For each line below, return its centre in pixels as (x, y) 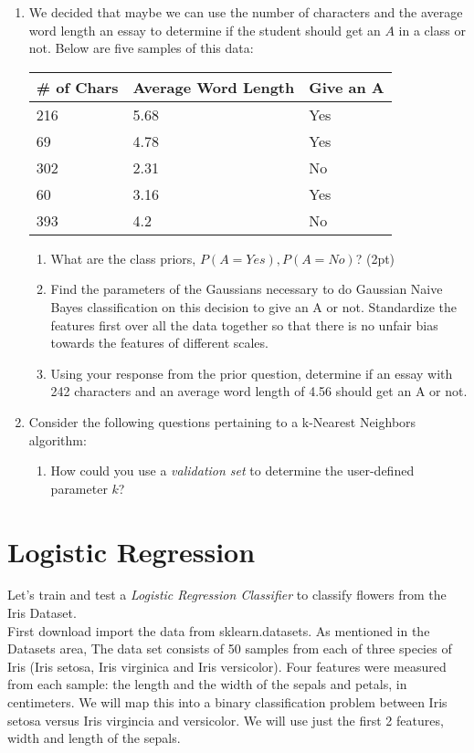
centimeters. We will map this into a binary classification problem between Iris (227, 702)
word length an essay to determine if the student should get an (205, 30)
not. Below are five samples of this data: (141, 48)
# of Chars (77, 87)
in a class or (432, 30)
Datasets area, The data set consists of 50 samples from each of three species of (230, 648)
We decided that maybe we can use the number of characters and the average (246, 12)
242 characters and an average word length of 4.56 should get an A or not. (259, 391)
